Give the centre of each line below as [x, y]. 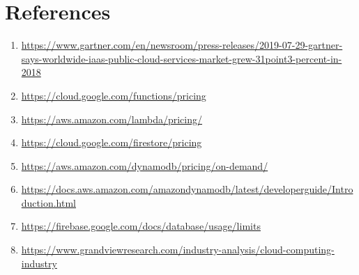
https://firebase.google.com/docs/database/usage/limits [141, 226]
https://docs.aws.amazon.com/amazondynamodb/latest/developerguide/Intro [187, 189]
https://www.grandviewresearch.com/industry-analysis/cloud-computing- [178, 250]
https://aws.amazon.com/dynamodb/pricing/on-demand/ [145, 165]
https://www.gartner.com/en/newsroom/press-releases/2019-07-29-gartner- [182, 45]
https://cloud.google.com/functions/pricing [114, 95]
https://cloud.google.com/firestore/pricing [112, 142]
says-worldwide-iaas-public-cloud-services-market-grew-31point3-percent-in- [182, 58]
